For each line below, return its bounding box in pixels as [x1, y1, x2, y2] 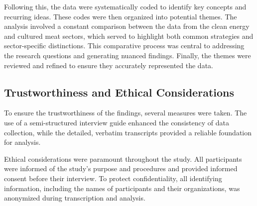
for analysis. [4, 137, 41, 147]
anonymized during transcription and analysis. [4, 193, 145, 203]
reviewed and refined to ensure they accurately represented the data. [4, 60, 213, 70]
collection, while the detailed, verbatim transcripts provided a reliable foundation [4, 127, 252, 137]
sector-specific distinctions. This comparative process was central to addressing [4, 40, 245, 51]
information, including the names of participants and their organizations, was [4, 183, 240, 193]
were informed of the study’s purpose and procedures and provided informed [4, 163, 238, 174]
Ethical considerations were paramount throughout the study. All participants [4, 153, 242, 164]
